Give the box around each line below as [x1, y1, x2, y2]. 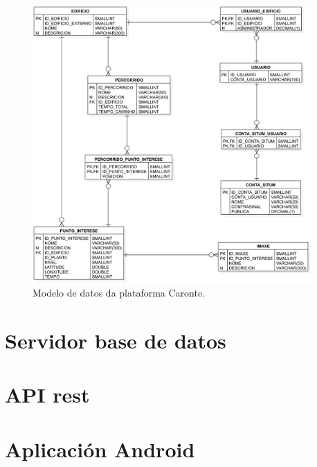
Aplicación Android [5, 434, 195, 463]
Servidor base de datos [5, 326, 226, 354]
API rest [5, 380, 90, 409]
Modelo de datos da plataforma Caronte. [33, 285, 206, 300]
